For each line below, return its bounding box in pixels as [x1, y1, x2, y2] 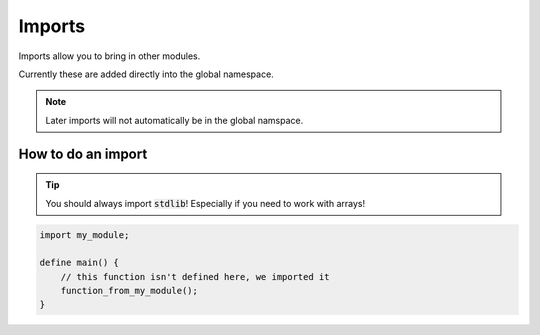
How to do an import [18, 145, 148, 162]
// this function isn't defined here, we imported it [60, 271, 330, 282]
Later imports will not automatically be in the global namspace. [45, 114, 304, 126]
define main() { [39, 257, 120, 269]
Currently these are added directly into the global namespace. [18, 68, 274, 80]
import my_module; [39, 229, 130, 240]
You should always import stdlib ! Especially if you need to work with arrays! [45, 197, 365, 209]
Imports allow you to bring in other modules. [18, 50, 201, 62]
